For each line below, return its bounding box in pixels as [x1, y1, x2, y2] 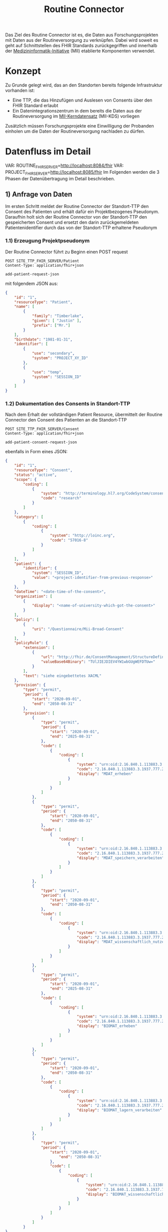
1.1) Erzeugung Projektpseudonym [5, 237, 90, 244]
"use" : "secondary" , [31, 351, 75, 356]
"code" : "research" [40, 496, 81, 501]
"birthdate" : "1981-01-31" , [14, 337, 72, 342]
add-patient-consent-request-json [5, 440, 77, 445]
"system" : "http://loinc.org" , [49, 533, 115, 538]
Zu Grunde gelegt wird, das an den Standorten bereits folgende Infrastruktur [5, 82, 162, 88]
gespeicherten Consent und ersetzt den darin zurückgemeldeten [5, 220, 139, 226]
